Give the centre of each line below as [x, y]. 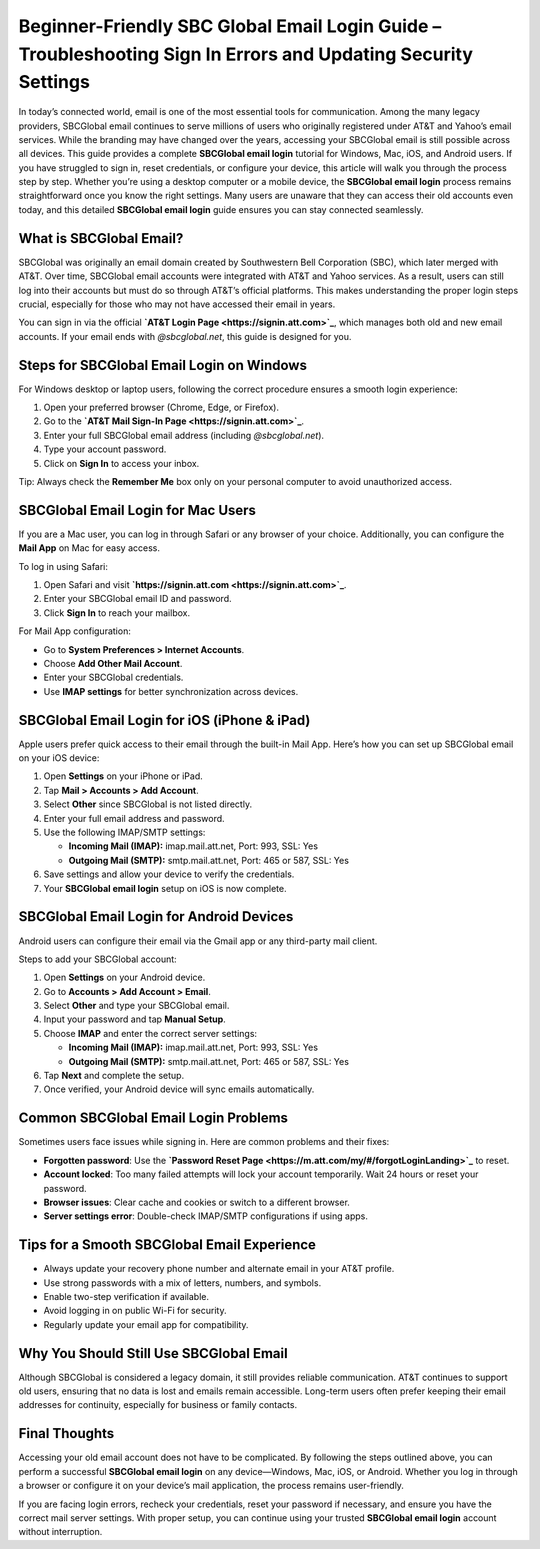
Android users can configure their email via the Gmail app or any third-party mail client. [198, 941]
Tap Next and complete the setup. [114, 1076]
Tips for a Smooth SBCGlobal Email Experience [167, 1245]
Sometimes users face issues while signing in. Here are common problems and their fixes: [204, 1142]
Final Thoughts [66, 1433]
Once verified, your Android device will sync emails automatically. [179, 1089]
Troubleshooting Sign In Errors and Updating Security [246, 54]
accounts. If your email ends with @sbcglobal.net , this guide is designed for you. [185, 336]
